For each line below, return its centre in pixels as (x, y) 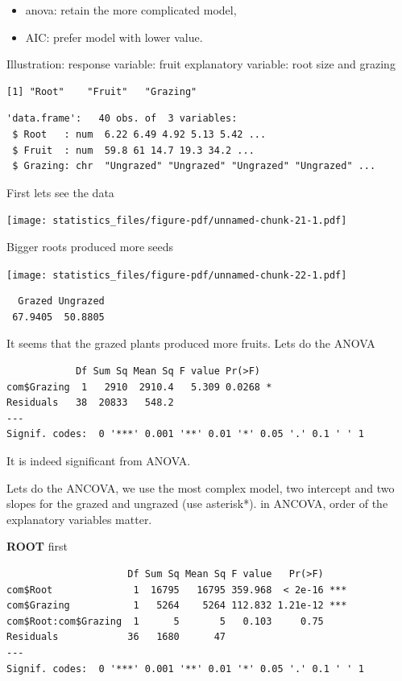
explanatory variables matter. (79, 519)
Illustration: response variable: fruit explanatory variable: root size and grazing (201, 64)
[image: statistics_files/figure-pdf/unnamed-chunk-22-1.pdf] (177, 275)
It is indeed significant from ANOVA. (99, 460)
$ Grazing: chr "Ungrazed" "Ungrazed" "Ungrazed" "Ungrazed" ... (194, 166)
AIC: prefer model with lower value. (114, 37)
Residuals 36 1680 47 (116, 637)
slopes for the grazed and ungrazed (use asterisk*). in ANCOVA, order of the (197, 504)
